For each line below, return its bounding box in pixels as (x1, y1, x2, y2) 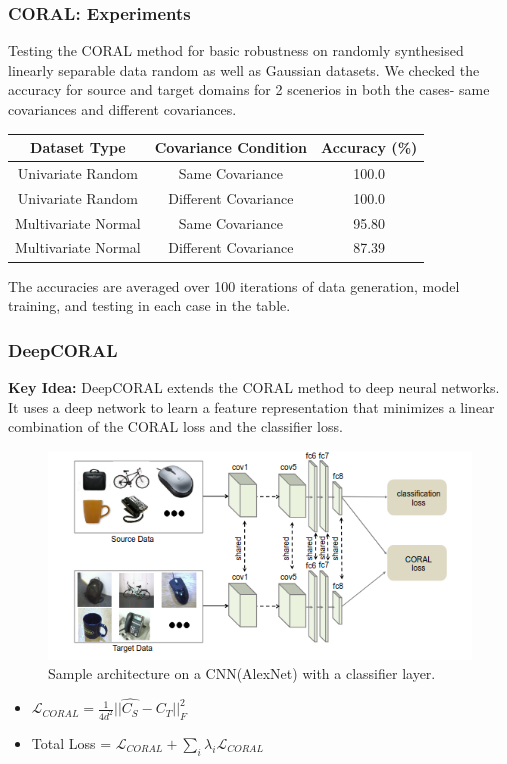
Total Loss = (31, 733, 112, 753)
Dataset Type (30, 137, 126, 158)
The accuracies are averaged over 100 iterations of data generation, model (8, 275, 460, 296)
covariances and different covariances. (8, 99, 237, 119)
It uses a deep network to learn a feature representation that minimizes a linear (8, 396, 495, 417)
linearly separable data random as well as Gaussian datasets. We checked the (8, 59, 480, 80)
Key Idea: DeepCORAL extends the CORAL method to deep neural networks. (8, 376, 500, 397)
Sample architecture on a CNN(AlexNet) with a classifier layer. (48, 663, 436, 684)
